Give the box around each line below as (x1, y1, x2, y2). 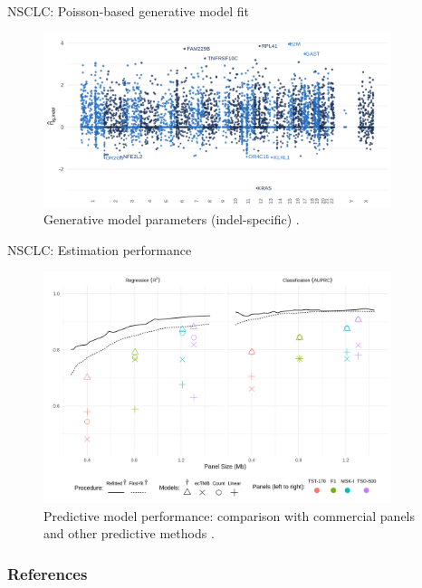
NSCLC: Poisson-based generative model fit (7, 2, 250, 20)
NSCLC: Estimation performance (7, 240, 192, 259)
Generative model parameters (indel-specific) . (43, 210, 300, 229)
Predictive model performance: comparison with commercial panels (43, 506, 416, 525)
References (7, 562, 88, 584)
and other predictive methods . (43, 524, 215, 543)
